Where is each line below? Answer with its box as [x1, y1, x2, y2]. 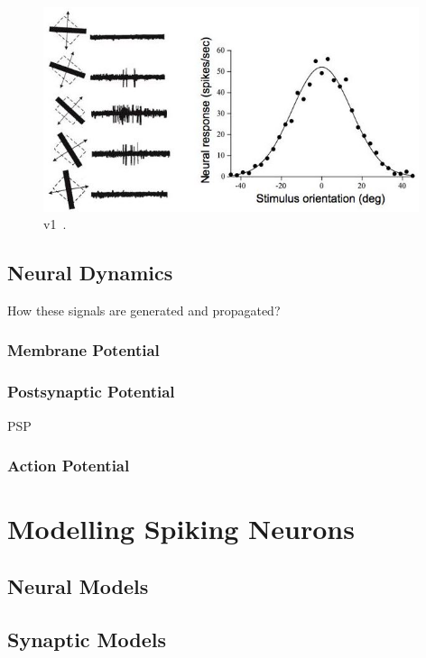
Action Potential [7, 454, 130, 477]
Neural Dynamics [7, 259, 173, 287]
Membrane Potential [7, 339, 160, 361]
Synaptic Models [7, 625, 167, 653]
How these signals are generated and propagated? [7, 300, 281, 319]
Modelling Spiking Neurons [7, 510, 355, 547]
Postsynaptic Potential [7, 380, 175, 403]
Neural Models [7, 571, 149, 599]
